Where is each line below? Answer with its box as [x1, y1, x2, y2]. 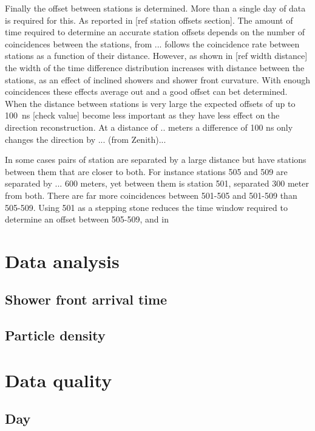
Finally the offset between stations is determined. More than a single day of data [5, 2, 306, 14]
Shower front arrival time [5, 290, 168, 309]
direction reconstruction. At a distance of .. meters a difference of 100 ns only [5, 120, 293, 133]
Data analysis [5, 248, 120, 273]
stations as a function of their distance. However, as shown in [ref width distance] [5, 49, 308, 62]
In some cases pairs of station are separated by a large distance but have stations [5, 153, 307, 166]
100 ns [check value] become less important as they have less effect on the [5, 109, 280, 122]
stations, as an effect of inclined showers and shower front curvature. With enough [5, 73, 311, 86]
